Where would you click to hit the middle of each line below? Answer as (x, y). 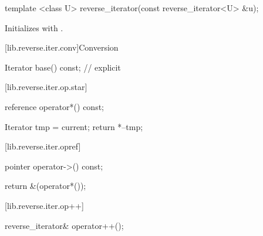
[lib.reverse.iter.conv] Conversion (62, 47)
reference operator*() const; (55, 106)
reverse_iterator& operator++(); (64, 225)
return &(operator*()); (45, 186)
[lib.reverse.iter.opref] (43, 146)
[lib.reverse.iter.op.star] (46, 87)
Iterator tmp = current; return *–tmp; (74, 126)
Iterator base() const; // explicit (63, 67)
